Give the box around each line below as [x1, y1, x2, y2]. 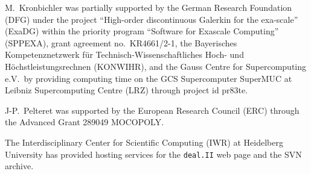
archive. [5, 160, 34, 172]
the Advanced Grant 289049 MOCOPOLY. [5, 116, 164, 128]
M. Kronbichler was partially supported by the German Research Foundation [5, 1, 292, 13]
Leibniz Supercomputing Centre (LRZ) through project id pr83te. [5, 84, 248, 96]
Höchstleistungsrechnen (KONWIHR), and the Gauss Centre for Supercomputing [5, 60, 307, 72]
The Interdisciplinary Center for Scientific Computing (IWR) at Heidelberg [5, 135, 283, 148]
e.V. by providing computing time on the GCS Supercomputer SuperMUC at [5, 72, 292, 84]
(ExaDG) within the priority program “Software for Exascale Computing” [5, 25, 279, 37]
